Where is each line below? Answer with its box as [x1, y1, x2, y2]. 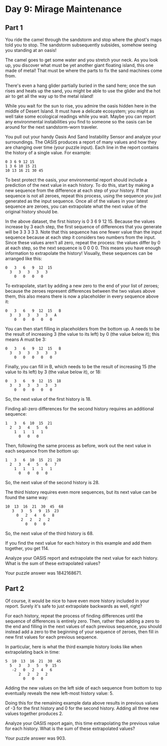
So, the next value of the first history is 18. [5, 396, 92, 402]
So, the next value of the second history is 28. [5, 480, 100, 485]
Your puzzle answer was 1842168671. [5, 570, 82, 576]
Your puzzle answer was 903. [5, 735, 66, 741]
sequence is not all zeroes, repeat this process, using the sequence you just [5, 193, 162, 198]
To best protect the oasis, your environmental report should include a [5, 177, 148, 183]
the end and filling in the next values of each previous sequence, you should [5, 623, 162, 629]
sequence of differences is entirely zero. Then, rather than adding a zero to [5, 618, 160, 624]
